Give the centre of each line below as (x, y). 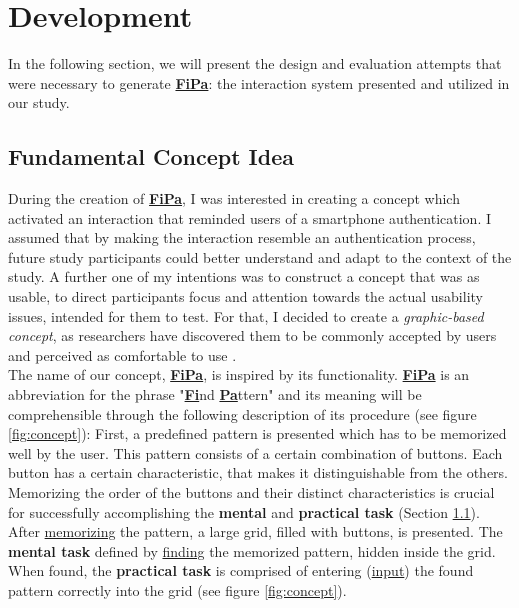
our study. (39, 102)
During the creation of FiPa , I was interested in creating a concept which (234, 198)
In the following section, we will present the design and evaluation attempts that (255, 63)
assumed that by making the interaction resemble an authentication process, (242, 237)
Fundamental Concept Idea (151, 156)
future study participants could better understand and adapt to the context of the (260, 256)
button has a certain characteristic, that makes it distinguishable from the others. (258, 472)
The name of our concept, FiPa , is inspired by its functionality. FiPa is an (239, 374)
